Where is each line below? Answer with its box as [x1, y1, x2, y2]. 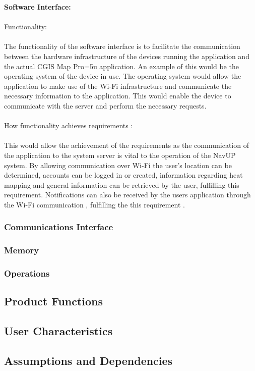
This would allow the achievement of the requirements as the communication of [4, 140, 249, 150]
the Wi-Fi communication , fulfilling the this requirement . [4, 199, 185, 209]
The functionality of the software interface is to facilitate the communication [4, 41, 240, 51]
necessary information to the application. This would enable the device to [4, 90, 231, 101]
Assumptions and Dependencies [4, 352, 173, 368]
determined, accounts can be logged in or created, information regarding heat [4, 170, 243, 180]
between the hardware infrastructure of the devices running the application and [4, 50, 249, 61]
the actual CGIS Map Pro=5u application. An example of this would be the [4, 61, 239, 71]
